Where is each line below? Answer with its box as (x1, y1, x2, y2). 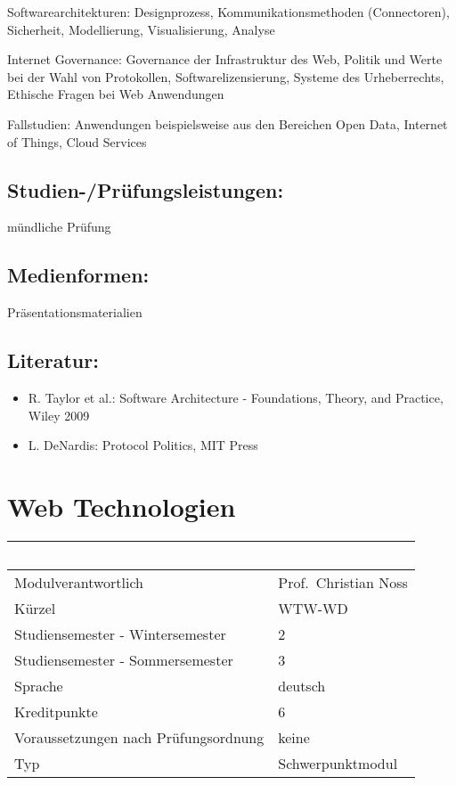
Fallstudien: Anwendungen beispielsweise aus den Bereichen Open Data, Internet (7, 114, 448, 133)
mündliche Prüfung (7, 217, 111, 236)
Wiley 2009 (28, 405, 90, 424)
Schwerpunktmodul (278, 752, 398, 773)
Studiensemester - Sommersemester (14, 649, 233, 670)
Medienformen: (7, 261, 150, 289)
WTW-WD (278, 597, 348, 618)
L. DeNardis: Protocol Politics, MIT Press (28, 436, 258, 454)
